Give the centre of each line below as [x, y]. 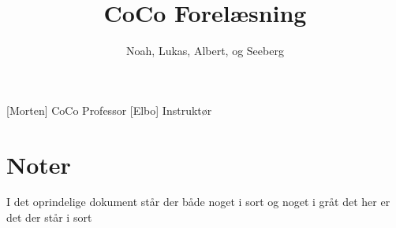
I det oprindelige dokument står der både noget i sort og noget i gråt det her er [198, 202]
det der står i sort [49, 217]
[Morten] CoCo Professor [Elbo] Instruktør [109, 110]
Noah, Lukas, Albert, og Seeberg [205, 51]
